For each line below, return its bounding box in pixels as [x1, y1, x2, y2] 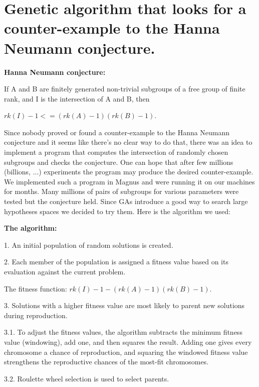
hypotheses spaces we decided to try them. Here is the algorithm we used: [4, 206, 231, 216]
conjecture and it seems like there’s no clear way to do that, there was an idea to [4, 137, 252, 147]
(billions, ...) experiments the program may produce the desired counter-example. [4, 166, 253, 177]
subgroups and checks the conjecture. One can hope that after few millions [4, 156, 233, 167]
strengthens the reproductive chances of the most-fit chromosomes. [4, 356, 209, 367]
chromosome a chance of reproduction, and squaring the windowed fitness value [4, 346, 248, 357]
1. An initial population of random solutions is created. [4, 239, 173, 250]
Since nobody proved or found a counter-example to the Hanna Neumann [4, 127, 230, 137]
